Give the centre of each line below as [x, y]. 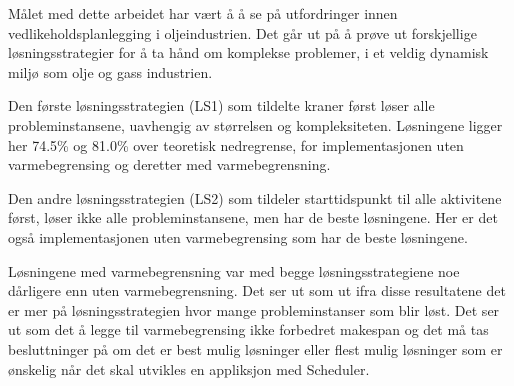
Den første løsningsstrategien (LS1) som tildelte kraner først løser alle [221, 105]
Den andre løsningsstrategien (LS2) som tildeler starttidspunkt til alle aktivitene [255, 197]
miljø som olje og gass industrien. [110, 71]
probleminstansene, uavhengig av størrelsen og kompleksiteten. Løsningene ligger [255, 124]
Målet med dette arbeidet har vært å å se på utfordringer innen [203, 13]
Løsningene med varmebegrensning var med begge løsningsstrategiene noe [234, 270]
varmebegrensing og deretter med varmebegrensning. [169, 164]
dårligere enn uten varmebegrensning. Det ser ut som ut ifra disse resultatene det [257, 290]
